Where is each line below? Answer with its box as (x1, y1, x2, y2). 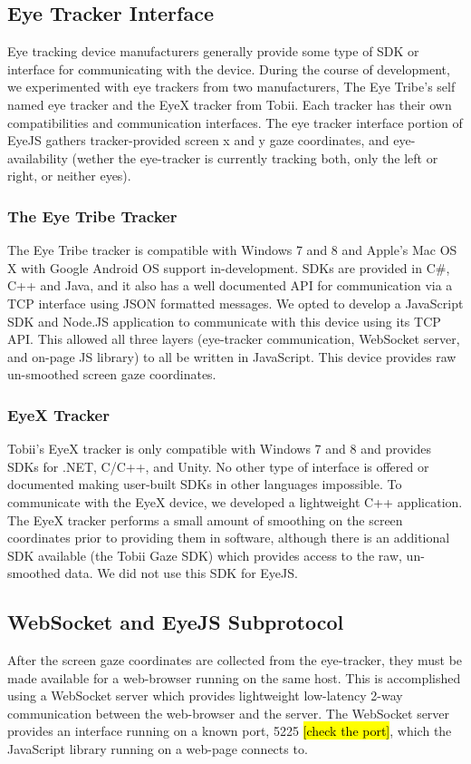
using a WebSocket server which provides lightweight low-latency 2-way (7, 686, 403, 705)
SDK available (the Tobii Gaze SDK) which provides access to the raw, (7, 545, 402, 564)
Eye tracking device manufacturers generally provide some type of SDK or (7, 42, 419, 61)
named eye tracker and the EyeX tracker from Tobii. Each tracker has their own (7, 94, 452, 113)
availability (7, 148, 68, 167)
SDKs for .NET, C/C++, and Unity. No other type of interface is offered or (7, 456, 429, 475)
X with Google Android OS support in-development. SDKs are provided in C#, (7, 258, 450, 277)
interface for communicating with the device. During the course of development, (7, 59, 450, 78)
